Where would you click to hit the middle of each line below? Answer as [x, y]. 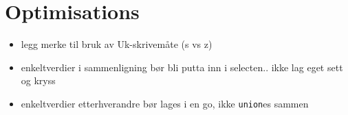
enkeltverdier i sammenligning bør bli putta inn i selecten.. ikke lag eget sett [182, 67]
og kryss [38, 80]
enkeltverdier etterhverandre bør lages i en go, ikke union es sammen [165, 103]
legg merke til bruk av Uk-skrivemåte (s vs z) [117, 44]
